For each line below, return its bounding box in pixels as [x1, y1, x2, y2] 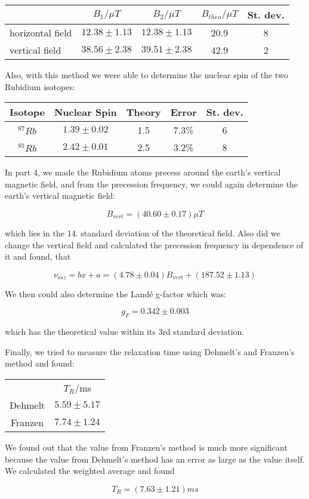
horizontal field [10, 26, 72, 39]
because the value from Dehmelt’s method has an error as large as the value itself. [5, 452, 305, 465]
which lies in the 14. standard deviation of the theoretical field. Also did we [5, 226, 280, 239]
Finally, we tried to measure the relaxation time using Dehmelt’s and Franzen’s [5, 345, 295, 358]
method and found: [5, 357, 75, 369]
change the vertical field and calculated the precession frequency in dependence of [5, 238, 304, 251]
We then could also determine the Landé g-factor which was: [5, 287, 227, 300]
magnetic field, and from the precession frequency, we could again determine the [5, 177, 298, 190]
